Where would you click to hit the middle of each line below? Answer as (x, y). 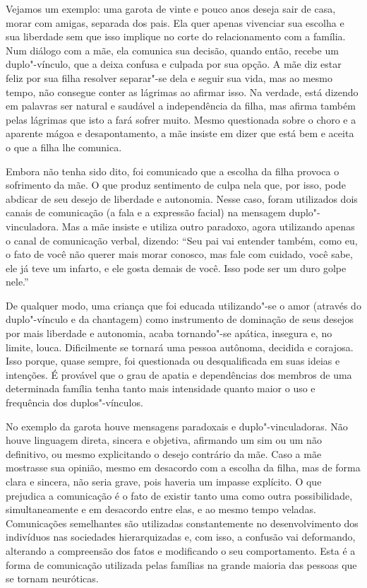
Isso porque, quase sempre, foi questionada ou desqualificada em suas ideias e (173, 361)
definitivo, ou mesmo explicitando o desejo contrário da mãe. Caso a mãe (164, 453)
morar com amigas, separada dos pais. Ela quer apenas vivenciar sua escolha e (175, 22)
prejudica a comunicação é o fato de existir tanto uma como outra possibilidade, (179, 495)
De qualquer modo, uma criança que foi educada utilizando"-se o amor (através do (183, 305)
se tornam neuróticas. (52, 578)
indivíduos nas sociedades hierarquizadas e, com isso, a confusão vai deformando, (181, 537)
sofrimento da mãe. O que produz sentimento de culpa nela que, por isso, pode (176, 185)
